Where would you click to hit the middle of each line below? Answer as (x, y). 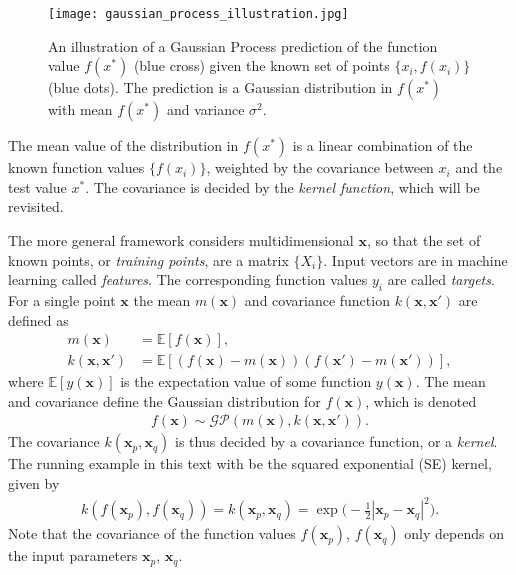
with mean (80, 109)
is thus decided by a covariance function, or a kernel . (336, 441)
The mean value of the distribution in (123, 145)
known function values (76, 167)
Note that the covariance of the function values (152, 533)
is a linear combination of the (382, 145)
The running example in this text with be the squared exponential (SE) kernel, (250, 463)
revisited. (36, 206)
